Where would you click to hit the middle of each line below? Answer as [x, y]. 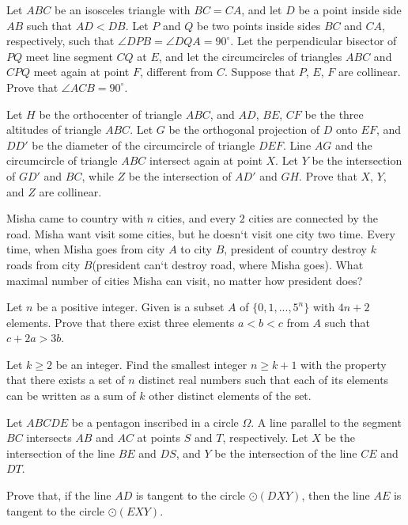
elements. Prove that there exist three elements [121, 322]
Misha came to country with [75, 218]
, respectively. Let [265, 437]
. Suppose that [260, 72]
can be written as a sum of [71, 396]
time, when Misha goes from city [86, 249]
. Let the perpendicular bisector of [314, 41]
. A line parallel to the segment [326, 422]
